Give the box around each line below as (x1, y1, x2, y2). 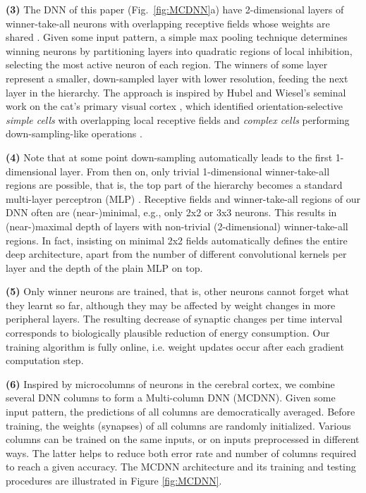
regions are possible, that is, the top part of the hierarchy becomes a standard (6, 177, 343, 192)
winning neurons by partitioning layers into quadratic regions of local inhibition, (6, 43, 353, 58)
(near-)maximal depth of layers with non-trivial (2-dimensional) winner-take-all (6, 218, 348, 233)
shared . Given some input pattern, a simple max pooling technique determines (6, 30, 348, 44)
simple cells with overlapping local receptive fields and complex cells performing (6, 112, 350, 127)
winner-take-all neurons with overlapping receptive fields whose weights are (6, 15, 330, 30)
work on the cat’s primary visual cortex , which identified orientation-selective (6, 99, 343, 113)
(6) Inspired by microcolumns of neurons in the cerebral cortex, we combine (6, 376, 335, 391)
